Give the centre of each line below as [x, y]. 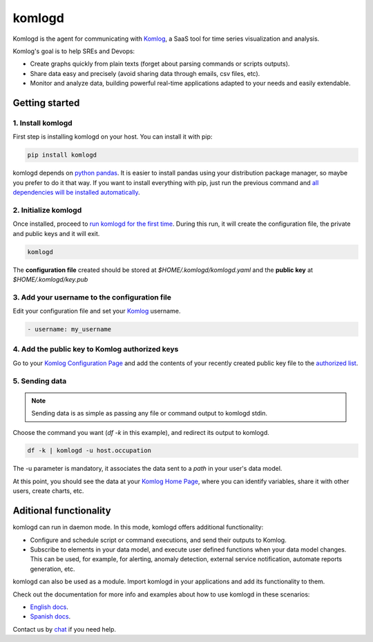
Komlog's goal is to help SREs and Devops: [74, 51]
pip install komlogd [62, 155]
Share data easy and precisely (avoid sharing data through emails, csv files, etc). [145, 73]
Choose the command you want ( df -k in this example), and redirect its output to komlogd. [141, 432]
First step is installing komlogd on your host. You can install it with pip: [113, 137]
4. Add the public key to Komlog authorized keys [96, 349]
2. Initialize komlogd [47, 210]
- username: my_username [69, 329]
